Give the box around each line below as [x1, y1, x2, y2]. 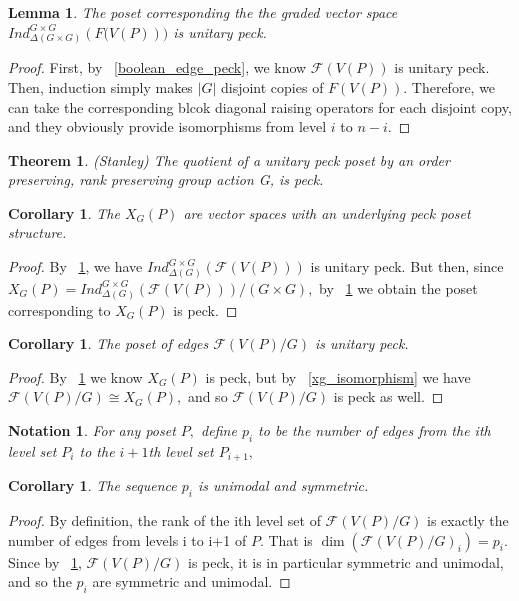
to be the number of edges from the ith [258, 419, 491, 440]
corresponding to [8, 299, 111, 320]
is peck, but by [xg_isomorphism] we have [205, 366, 471, 387]
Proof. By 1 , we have [8, 256, 143, 277]
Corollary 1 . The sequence [8, 475, 177, 496]
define [201, 419, 237, 440]
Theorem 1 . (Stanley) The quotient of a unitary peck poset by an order [8, 149, 450, 170]
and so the [8, 571, 72, 592]
